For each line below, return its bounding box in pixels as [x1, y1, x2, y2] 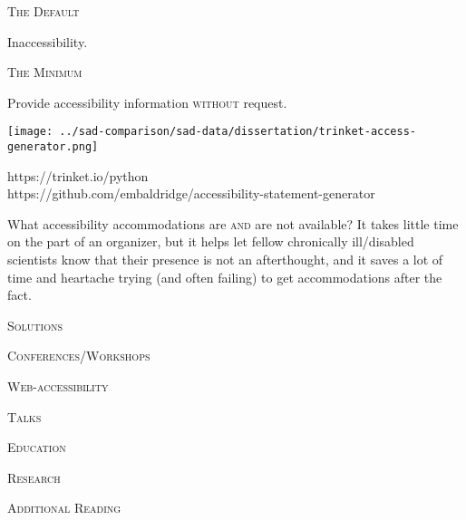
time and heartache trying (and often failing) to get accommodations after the [7, 267, 442, 286]
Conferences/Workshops [7, 346, 150, 365]
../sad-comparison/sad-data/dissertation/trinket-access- [59, 125, 417, 139]
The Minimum [7, 63, 83, 82]
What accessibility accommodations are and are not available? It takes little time [7, 214, 459, 233]
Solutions [7, 315, 63, 334]
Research [7, 467, 61, 486]
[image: [7, 125, 53, 139]
